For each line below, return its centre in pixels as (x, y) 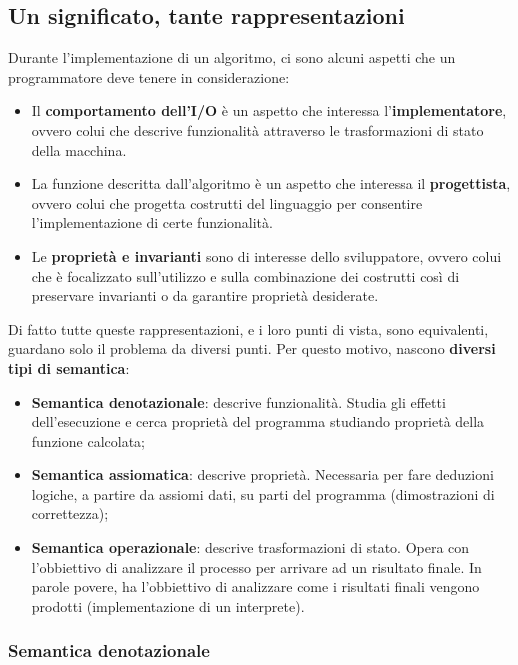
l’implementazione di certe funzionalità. (152, 222)
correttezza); (70, 513)
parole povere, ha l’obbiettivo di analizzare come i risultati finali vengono (255, 586)
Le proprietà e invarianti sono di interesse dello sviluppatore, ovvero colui (266, 255)
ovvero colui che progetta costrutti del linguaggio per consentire (227, 202)
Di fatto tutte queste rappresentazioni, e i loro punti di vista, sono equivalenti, (248, 328)
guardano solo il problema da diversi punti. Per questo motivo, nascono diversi (252, 348)
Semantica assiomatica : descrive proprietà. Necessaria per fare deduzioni (262, 474)
